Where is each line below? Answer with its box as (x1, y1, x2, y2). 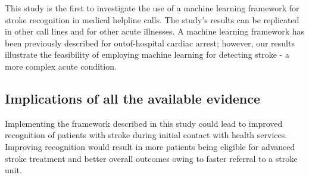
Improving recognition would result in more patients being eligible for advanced (5, 140, 295, 152)
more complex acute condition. (5, 60, 117, 72)
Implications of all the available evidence (5, 89, 261, 107)
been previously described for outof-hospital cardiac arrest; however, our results (5, 36, 295, 49)
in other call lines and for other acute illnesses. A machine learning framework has (5, 25, 305, 38)
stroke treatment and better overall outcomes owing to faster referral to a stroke (5, 152, 298, 164)
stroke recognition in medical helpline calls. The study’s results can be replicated (5, 13, 299, 26)
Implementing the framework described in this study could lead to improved (5, 117, 283, 129)
